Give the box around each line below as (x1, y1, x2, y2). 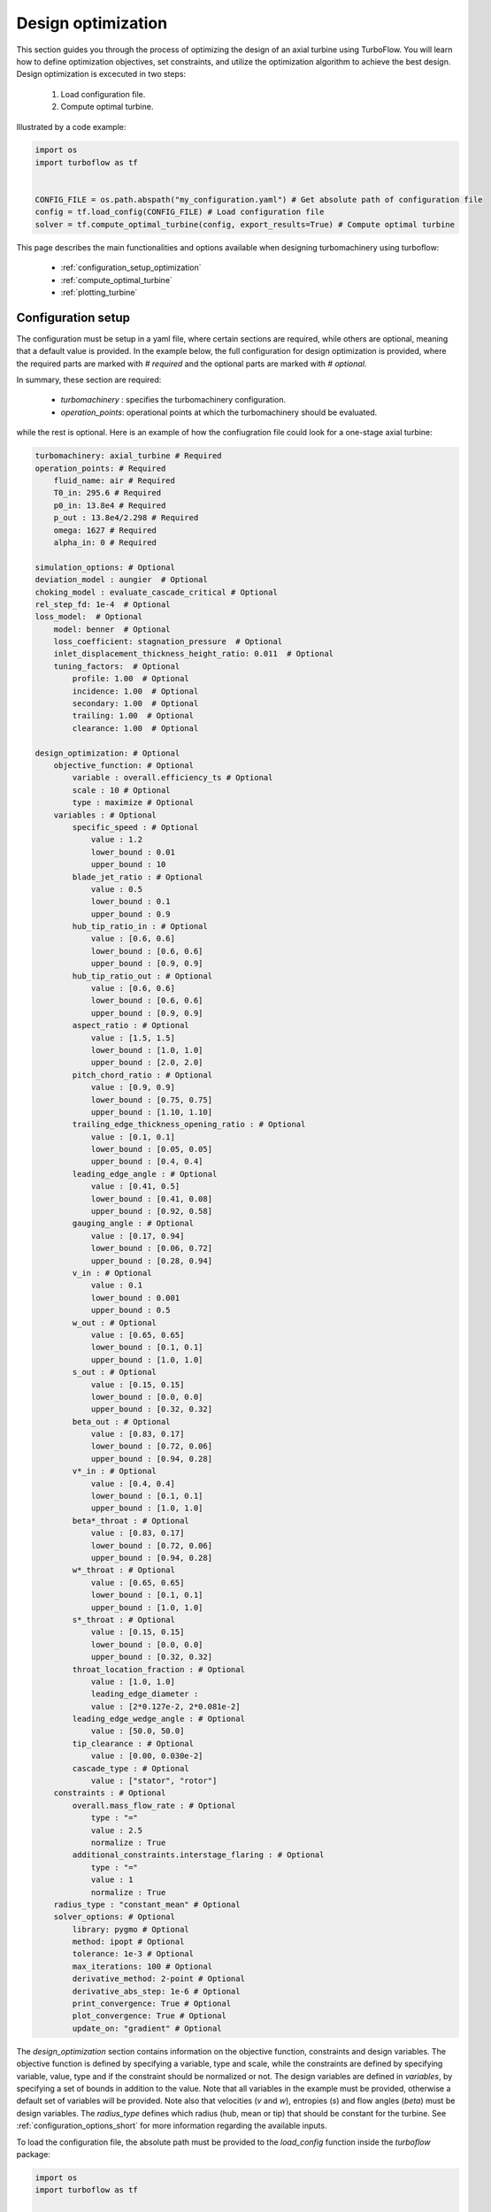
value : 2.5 (90, 1825, 143, 1835)
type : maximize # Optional (72, 797, 195, 808)
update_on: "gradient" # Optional (72, 2023, 222, 2033)
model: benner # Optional (53, 624, 172, 634)
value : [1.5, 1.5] (90, 1033, 176, 1043)
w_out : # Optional (72, 1317, 157, 1327)
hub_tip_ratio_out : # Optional (72, 971, 212, 981)
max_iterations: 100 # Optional (72, 1961, 212, 1971)
